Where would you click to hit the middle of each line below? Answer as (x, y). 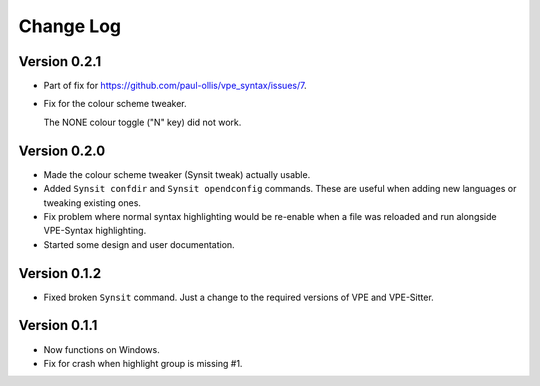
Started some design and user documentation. (139, 244)
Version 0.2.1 (60, 61)
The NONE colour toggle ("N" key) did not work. (142, 122)
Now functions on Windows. (101, 349)
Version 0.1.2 (60, 273)
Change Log (70, 26)
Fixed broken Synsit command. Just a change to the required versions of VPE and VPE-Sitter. (238, 297)
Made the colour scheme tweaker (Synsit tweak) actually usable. (177, 174)
